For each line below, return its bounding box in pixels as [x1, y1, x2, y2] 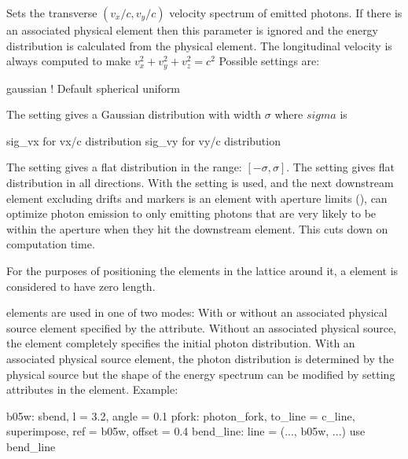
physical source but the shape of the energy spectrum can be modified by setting [6, 365, 395, 382]
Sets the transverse [6, 5, 97, 20]
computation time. [6, 236, 95, 252]
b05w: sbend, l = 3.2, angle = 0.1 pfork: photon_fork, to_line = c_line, [6, 407, 355, 424]
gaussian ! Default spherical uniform [6, 79, 181, 96]
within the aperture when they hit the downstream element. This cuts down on [6, 220, 388, 237]
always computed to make [6, 53, 131, 69]
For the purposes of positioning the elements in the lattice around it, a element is [6, 262, 399, 278]
